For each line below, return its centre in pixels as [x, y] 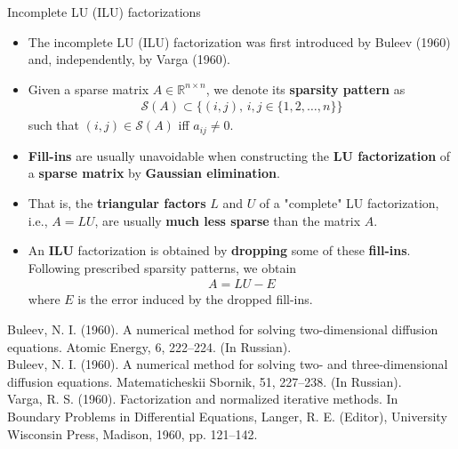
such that [54, 125]
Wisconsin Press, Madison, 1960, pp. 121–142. [133, 433]
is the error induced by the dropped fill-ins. [195, 299]
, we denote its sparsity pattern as [305, 88]
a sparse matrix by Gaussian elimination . [154, 173]
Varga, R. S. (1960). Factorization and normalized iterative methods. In [203, 399]
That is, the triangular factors [117, 203]
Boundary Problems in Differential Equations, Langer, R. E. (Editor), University [227, 417]
